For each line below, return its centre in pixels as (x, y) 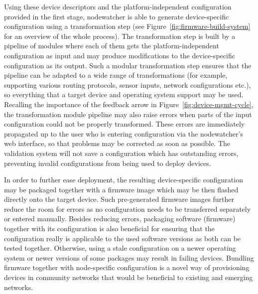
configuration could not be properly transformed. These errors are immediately (125, 124)
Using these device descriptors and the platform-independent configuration (118, 6)
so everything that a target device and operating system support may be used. (124, 94)
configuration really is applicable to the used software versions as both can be (123, 238)
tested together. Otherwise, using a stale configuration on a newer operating (120, 248)
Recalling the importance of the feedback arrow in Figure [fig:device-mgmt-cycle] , (129, 104)
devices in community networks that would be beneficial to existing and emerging (129, 277)
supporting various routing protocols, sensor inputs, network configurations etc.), (128, 84)
